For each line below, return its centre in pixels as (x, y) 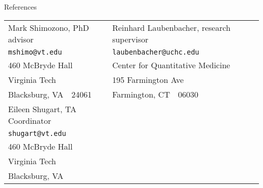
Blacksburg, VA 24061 (50, 94)
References (20, 7)
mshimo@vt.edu (35, 52)
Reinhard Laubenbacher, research (171, 27)
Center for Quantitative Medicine (171, 65)
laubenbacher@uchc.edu (156, 52)
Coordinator (30, 120)
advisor (21, 39)
